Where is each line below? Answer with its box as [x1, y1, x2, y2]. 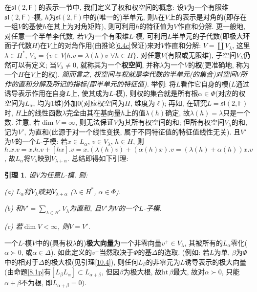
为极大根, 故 [123, 267, 162, 277]
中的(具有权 [36, 237, 73, 247]
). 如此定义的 [50, 247, 92, 257]
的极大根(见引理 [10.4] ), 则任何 [44, 256, 138, 267]
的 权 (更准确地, [188, 59, 234, 69]
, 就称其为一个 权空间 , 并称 [76, 59, 160, 69]
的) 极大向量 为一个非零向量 [77, 237, 162, 247]
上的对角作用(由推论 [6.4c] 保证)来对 [51, 40, 161, 50]
